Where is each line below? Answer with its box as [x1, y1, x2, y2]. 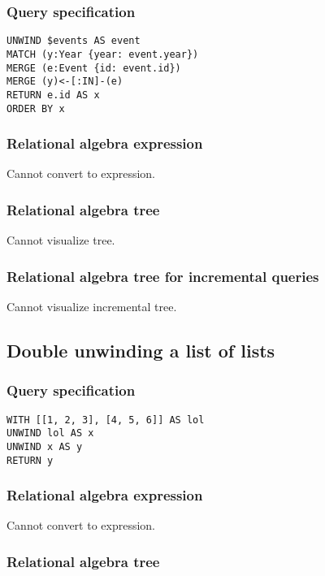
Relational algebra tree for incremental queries [6, 266, 319, 286]
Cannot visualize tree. [6, 232, 115, 249]
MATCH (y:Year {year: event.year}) [6, 48, 199, 60]
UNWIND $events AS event [6, 35, 141, 47]
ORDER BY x [6, 102, 65, 115]
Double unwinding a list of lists [6, 337, 275, 362]
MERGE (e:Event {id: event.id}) [6, 62, 181, 74]
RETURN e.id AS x [6, 89, 100, 101]
